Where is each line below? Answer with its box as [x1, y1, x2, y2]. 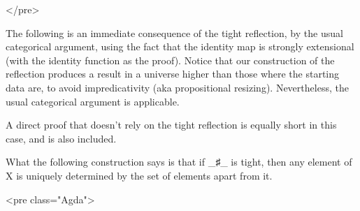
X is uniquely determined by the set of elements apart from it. [6, 168, 273, 182]
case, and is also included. [6, 131, 117, 145]
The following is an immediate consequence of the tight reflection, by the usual [6, 25, 343, 40]
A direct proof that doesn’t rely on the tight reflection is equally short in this [6, 117, 337, 132]
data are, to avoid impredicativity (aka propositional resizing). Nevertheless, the [6, 80, 349, 94]
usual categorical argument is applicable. [6, 94, 180, 108]
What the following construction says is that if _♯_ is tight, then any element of [6, 154, 352, 169]
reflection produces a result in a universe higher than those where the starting [6, 66, 340, 81]
